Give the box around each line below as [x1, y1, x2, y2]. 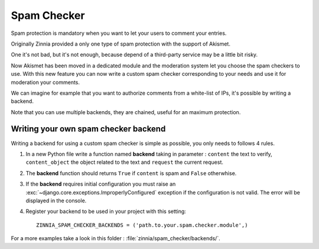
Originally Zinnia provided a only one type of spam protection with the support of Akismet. [11, 40, 230, 47]
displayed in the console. [25, 197, 87, 204]
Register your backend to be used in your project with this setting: [25, 208, 186, 215]
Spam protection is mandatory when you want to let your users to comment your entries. [11, 30, 227, 37]
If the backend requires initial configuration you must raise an [25, 180, 176, 187]
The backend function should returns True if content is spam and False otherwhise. [25, 169, 237, 177]
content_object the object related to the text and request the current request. [25, 159, 224, 166]
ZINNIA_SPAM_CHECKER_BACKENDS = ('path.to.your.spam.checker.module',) [36, 222, 248, 228]
